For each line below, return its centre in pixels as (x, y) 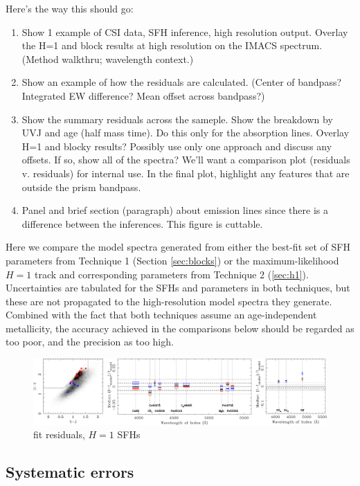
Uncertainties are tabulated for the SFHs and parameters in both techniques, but (178, 288)
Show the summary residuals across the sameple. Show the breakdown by (177, 119)
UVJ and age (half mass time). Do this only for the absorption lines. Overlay (186, 133)
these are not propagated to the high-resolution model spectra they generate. (169, 301)
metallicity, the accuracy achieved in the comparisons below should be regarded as (180, 328)
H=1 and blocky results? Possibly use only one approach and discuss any (177, 146)
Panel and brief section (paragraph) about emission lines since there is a (175, 210)
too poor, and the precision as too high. (90, 342)
